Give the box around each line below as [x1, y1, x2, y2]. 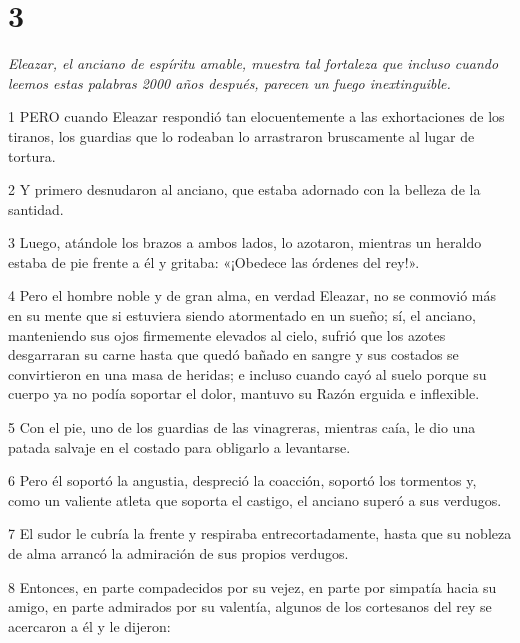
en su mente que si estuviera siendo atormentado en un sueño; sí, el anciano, [8, 305, 476, 326]
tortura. [8, 145, 56, 166]
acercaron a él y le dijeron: [8, 615, 171, 636]
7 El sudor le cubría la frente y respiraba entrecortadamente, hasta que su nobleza [8, 523, 512, 544]
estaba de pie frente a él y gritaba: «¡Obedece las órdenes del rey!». [8, 251, 420, 272]
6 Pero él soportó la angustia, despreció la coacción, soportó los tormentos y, [8, 470, 477, 491]
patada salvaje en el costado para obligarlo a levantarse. [8, 436, 351, 457]
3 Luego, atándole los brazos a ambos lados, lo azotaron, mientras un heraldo [8, 232, 482, 253]
